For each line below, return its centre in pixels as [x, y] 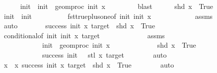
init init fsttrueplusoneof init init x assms [108, 16]
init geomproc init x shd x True [119, 45]
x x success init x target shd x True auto [89, 64]
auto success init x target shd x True [79, 26]
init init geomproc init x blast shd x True [117, 6]
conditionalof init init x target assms [84, 35]
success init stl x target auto [104, 54]
